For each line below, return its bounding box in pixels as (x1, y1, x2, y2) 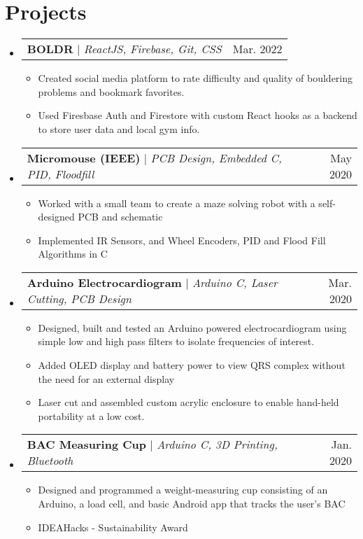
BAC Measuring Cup (27, 436, 147, 453)
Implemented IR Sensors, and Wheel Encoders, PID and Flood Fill (38, 232, 326, 247)
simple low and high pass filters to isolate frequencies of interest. (38, 334, 315, 349)
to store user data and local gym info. (38, 121, 200, 136)
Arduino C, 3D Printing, (157, 436, 278, 453)
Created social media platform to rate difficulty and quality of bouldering (38, 71, 353, 85)
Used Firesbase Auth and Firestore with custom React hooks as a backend (38, 108, 357, 122)
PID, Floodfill (27, 165, 94, 182)
